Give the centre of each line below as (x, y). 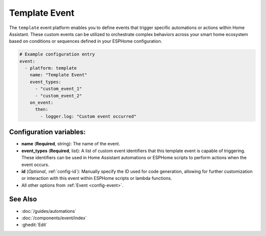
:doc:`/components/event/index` (54, 218)
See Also (23, 199)
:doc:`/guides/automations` (49, 211)
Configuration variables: (48, 132)
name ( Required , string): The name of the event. (71, 144)
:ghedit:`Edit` (34, 225)
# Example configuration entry (57, 54)
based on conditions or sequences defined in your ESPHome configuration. (86, 41)
